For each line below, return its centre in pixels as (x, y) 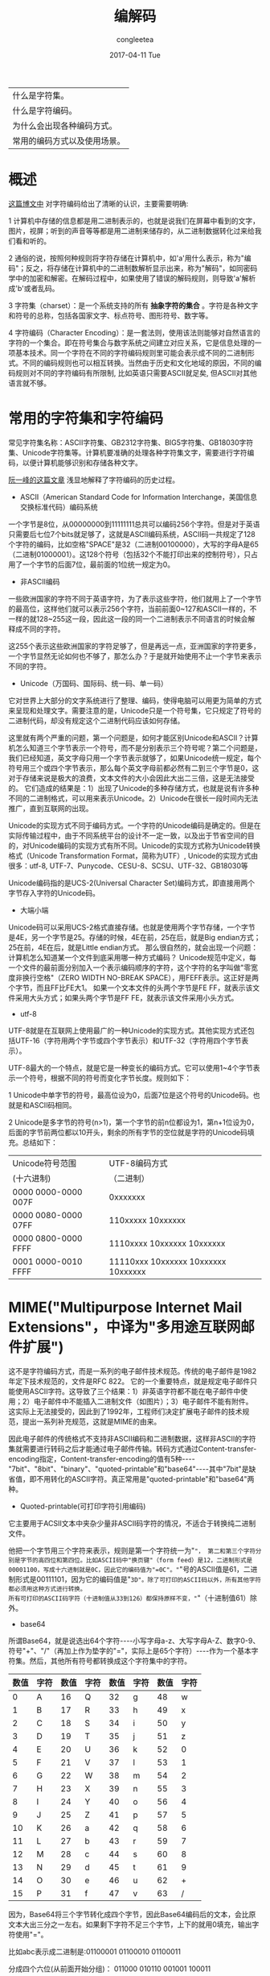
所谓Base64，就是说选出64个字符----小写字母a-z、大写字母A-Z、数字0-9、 (134, 1641)
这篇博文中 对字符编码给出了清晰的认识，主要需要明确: (98, 203)
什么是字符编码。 (45, 110)
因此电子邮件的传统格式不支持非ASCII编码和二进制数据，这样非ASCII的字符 (132, 1438)
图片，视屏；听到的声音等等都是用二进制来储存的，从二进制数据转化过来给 (131, 231)
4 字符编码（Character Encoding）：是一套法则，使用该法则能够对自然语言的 (135, 332)
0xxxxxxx (127, 1196)
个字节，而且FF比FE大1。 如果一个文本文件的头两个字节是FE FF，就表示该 (131, 988)
